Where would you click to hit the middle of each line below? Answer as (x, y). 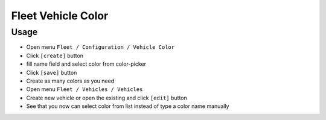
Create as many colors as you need (70, 81)
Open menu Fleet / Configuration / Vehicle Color (101, 47)
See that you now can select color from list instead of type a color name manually (128, 106)
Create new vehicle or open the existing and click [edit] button (107, 98)
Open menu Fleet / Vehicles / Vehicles (85, 89)
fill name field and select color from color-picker (86, 64)
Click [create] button (55, 55)
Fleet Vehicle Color (60, 16)
